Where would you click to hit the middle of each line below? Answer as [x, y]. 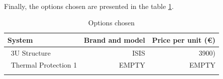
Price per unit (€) [184, 39]
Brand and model [114, 39]
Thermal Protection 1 [44, 65]
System [20, 39]
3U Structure [31, 52]
